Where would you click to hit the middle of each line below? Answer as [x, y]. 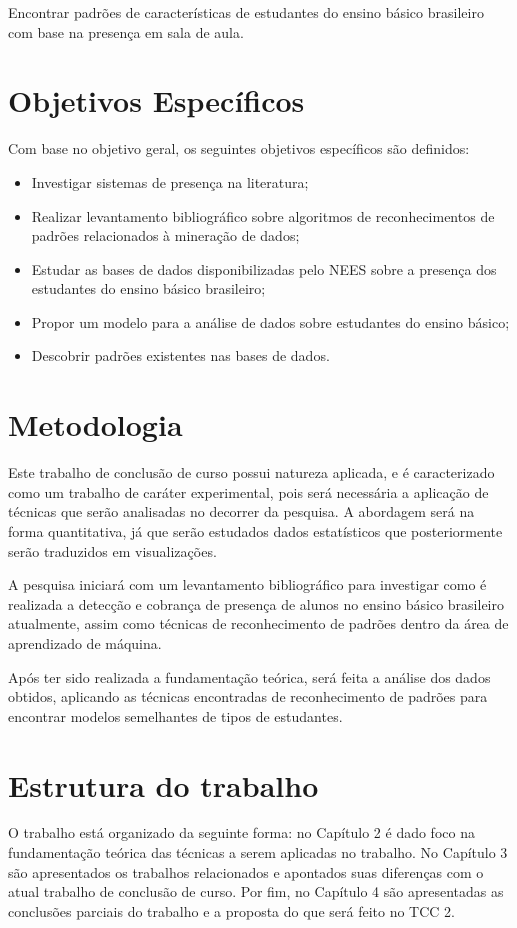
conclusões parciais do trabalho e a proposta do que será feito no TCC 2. [231, 910]
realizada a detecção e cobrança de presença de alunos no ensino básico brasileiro [256, 603]
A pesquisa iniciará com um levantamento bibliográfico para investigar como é [247, 584]
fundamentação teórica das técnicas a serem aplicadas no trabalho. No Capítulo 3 [258, 852]
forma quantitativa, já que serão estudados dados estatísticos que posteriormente [255, 530]
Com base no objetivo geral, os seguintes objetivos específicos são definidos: [239, 148]
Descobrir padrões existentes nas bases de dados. [180, 355]
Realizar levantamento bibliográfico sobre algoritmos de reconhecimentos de [263, 215]
